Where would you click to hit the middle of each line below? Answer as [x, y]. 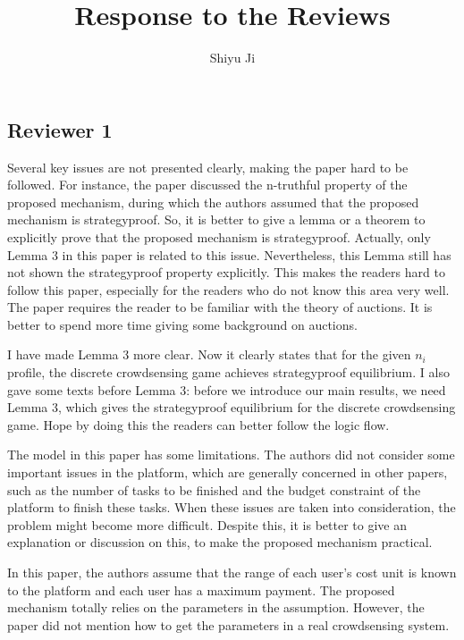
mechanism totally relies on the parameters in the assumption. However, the [216, 607]
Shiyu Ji [232, 58]
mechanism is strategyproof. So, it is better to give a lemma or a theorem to [216, 219]
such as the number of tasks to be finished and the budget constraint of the [214, 489]
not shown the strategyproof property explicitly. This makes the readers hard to [226, 272]
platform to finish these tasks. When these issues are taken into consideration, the [232, 507]
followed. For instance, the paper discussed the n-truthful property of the [207, 185]
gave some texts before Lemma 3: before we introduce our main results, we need [227, 389]
